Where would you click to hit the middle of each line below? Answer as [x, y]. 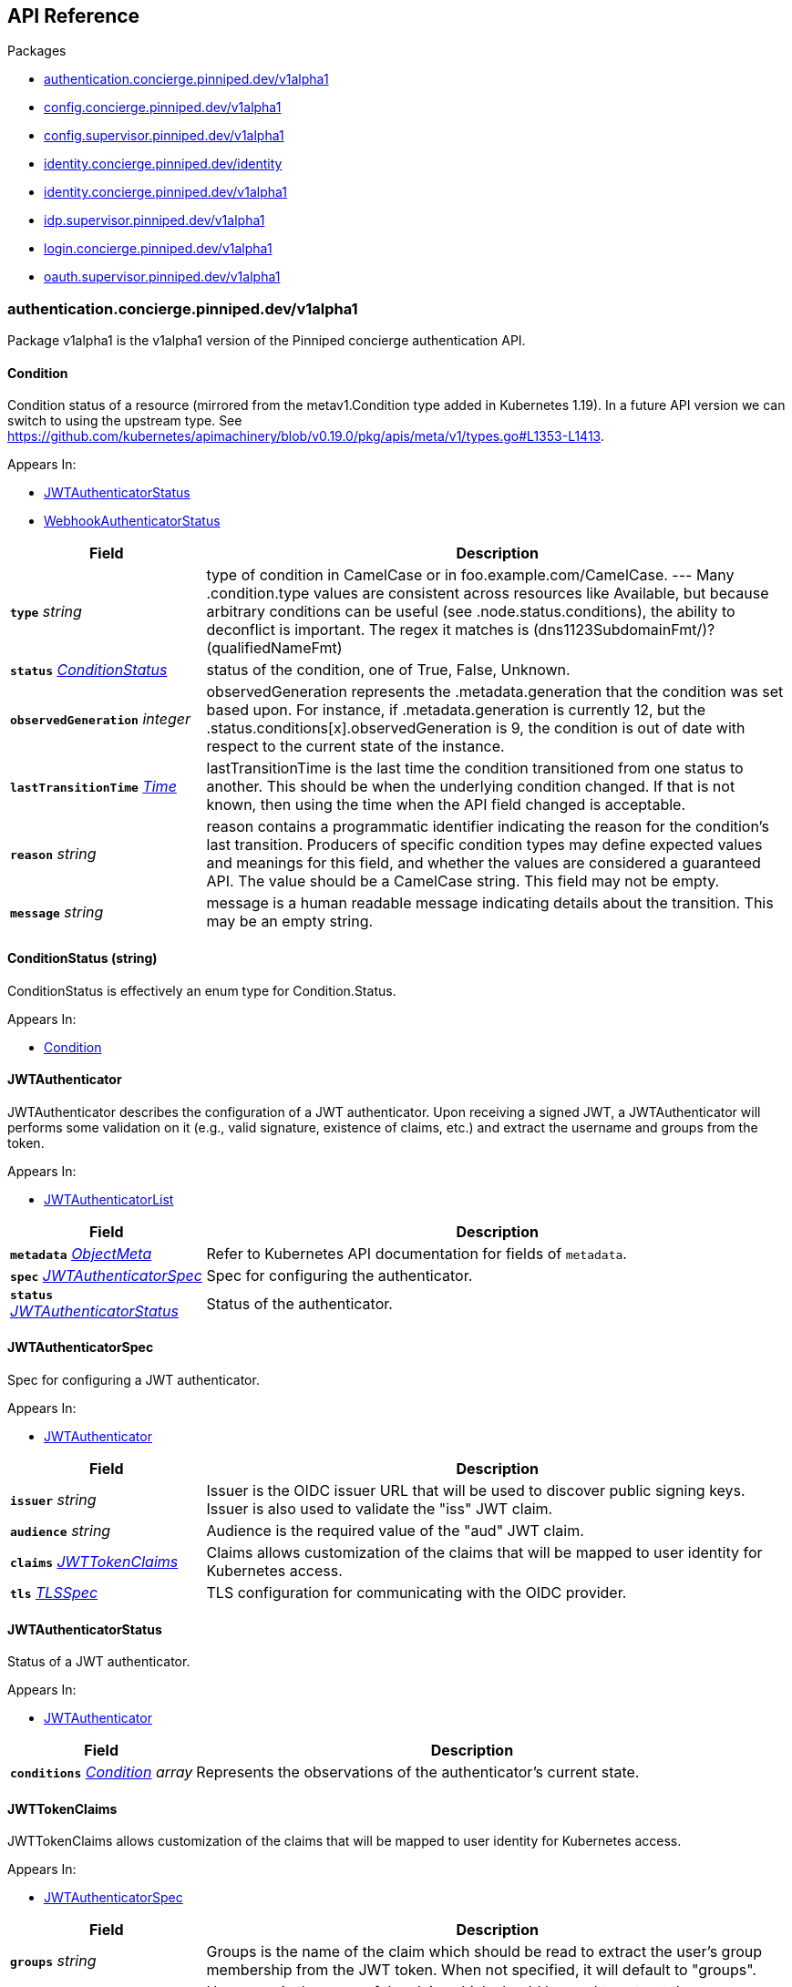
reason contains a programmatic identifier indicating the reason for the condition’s [488, 827]
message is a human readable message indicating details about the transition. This [490, 903]
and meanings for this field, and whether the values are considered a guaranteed [483, 863]
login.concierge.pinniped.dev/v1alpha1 [158, 249]
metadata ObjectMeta [81, 1253]
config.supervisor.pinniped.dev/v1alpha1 [164, 136]
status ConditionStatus [89, 670]
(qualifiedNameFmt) [274, 648]
